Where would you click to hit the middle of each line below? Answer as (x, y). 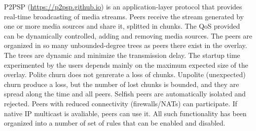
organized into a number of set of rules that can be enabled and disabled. (115, 123)
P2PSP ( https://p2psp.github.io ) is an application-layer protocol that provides (123, 6)
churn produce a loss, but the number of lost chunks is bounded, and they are (122, 84)
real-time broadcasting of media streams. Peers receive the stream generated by (124, 16)
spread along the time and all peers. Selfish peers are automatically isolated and (125, 94)
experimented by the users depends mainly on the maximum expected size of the (126, 65)
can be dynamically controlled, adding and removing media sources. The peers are (128, 35)
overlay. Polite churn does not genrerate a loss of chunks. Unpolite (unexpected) (125, 74)
